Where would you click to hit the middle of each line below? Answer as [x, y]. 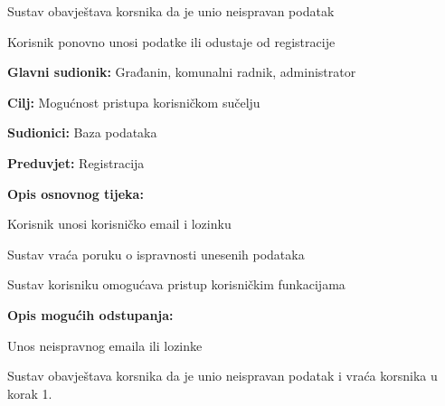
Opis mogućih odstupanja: [90, 314]
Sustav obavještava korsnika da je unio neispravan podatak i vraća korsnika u [222, 376]
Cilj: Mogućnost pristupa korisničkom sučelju [134, 102]
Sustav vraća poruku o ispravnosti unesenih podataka [156, 254]
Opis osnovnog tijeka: [76, 193]
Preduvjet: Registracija [76, 162]
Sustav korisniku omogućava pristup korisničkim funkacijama [176, 284]
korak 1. [30, 393]
